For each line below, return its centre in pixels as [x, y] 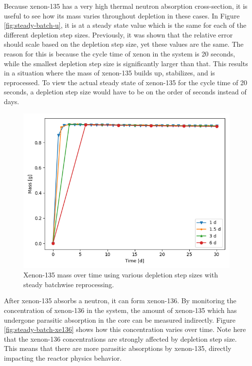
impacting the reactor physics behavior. [63, 357]
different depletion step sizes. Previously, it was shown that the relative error [118, 34]
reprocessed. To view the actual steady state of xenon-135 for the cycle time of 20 [126, 82]
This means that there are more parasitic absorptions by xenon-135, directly [118, 348]
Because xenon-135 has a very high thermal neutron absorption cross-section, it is [126, 6]
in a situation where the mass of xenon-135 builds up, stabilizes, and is [109, 73]
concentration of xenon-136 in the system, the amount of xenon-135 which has [120, 310]
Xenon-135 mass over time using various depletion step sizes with [121, 275]
